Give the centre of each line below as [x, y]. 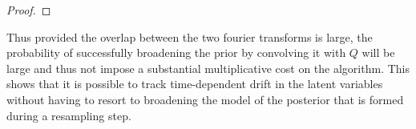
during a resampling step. [69, 115]
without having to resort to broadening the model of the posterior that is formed [205, 99]
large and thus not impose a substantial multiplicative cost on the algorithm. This [208, 68]
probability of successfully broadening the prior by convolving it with [176, 52]
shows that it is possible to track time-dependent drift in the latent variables [195, 84]
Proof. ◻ [29, 10]
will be [378, 52]
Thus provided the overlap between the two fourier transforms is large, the [190, 36]
